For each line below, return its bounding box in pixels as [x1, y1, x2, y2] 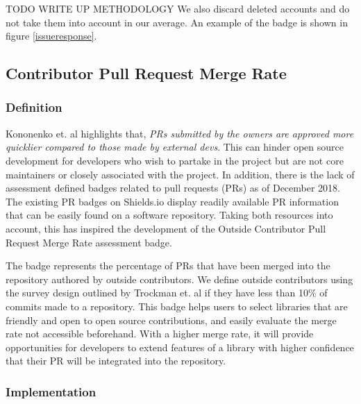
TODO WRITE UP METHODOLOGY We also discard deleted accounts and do [6, 1, 350, 15]
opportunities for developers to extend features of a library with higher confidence [6, 339, 354, 354]
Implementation [6, 382, 96, 400]
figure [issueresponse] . [6, 28, 97, 43]
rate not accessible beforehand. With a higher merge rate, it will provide [6, 326, 314, 341]
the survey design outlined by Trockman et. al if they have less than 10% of [6, 285, 328, 300]
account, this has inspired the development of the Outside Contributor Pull [6, 221, 326, 235]
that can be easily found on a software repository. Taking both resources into [6, 208, 333, 222]
